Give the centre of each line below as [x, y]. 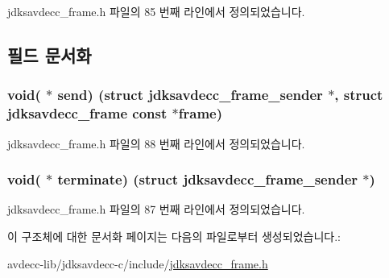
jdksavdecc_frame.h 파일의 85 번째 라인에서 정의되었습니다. [156, 11]
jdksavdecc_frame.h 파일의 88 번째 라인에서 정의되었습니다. [156, 143]
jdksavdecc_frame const [87, 113]
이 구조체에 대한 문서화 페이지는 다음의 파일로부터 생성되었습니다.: [174, 236]
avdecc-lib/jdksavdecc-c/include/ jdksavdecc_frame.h [138, 263]
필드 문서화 [50, 54]
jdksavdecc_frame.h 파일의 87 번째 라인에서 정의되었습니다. [156, 209]
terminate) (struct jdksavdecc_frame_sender [208, 179]
